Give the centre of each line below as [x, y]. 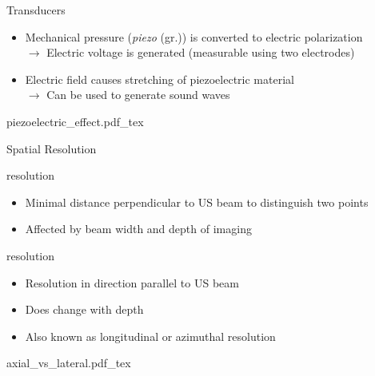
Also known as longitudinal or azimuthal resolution [150, 336]
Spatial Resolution [52, 148]
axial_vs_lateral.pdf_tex [69, 363]
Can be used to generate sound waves [138, 95]
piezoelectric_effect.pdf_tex [75, 121]
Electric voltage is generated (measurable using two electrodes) [201, 52]
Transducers [36, 10]
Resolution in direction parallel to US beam [132, 282]
